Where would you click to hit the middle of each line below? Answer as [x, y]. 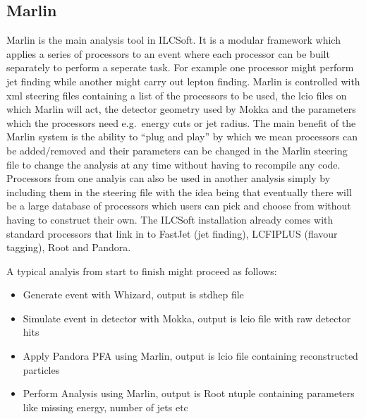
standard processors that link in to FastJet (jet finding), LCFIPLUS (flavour [172, 233]
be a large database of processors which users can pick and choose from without [179, 206]
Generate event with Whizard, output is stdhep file [133, 294]
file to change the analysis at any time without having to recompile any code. [173, 164]
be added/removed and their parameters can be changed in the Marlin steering [177, 150]
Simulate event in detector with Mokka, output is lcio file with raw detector [187, 318]
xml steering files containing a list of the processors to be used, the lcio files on [177, 95]
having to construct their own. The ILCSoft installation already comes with [170, 219]
